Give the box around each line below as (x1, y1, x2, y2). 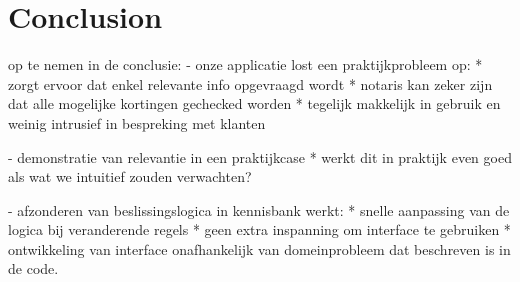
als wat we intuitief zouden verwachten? (8, 166, 252, 187)
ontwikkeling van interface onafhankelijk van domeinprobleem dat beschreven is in (8, 238, 511, 259)
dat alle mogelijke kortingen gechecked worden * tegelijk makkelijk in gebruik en (8, 93, 501, 114)
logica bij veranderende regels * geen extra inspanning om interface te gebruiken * (8, 219, 511, 240)
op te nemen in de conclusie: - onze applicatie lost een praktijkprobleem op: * (8, 54, 483, 75)
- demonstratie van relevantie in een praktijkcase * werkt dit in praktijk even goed (8, 146, 512, 167)
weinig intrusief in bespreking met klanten (8, 112, 266, 133)
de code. (8, 258, 59, 279)
